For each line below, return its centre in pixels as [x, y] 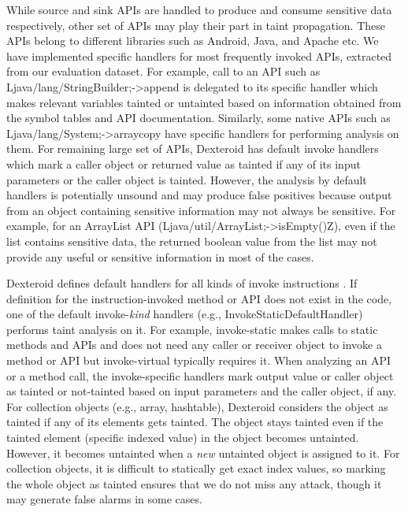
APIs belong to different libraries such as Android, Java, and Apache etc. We [193, 41]
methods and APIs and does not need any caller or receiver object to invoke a [194, 345]
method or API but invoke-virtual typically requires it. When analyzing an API [198, 360]
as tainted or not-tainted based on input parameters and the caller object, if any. [202, 391]
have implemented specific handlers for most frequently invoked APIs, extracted [199, 56]
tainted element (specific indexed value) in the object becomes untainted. [183, 438]
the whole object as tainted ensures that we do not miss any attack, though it [194, 483]
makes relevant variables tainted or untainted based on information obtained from [204, 102]
